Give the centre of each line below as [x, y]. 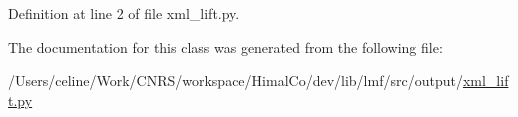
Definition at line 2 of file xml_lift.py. [124, 13]
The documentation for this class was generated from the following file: [225, 46]
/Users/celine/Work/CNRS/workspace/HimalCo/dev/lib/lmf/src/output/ [235, 80]
